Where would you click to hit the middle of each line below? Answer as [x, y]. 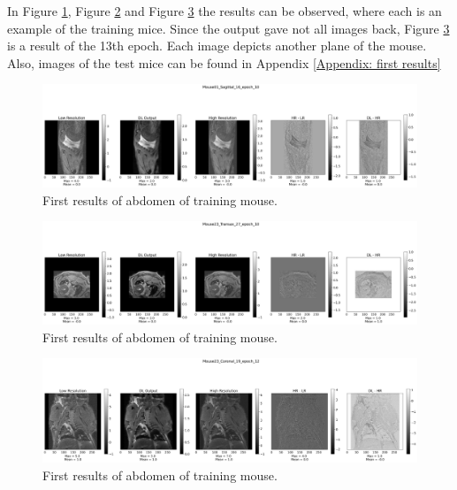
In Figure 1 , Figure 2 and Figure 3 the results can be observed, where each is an [225, 11]
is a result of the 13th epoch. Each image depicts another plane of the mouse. [217, 46]
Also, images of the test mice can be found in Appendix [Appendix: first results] [224, 62]
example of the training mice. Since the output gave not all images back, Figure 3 [228, 28]
